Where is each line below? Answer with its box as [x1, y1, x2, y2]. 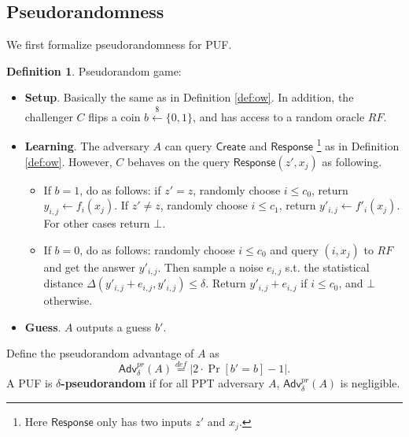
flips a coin [88, 108, 141, 124]
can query [164, 138, 212, 154]
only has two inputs [97, 413, 192, 430]
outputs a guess [76, 318, 152, 335]
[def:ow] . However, [24, 153, 112, 169]
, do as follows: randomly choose [79, 241, 235, 257]
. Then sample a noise [157, 258, 263, 275]
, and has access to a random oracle [193, 108, 365, 124]
